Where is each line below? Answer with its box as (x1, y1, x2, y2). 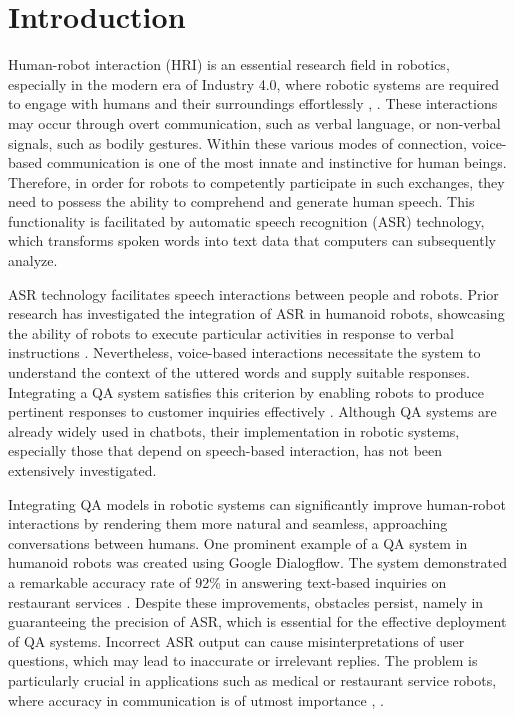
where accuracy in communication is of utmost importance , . (8, 689, 384, 710)
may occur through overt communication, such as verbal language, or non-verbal (8, 112, 501, 133)
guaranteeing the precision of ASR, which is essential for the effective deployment (8, 611, 507, 632)
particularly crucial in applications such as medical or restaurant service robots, (8, 669, 497, 690)
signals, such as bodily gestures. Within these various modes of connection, (8, 132, 467, 153)
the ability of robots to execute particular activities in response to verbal (8, 322, 454, 343)
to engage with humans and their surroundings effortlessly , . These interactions (8, 93, 498, 114)
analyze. (8, 250, 58, 271)
